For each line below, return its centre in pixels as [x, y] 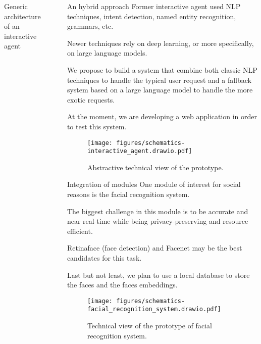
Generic [16, 6]
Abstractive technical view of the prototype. [155, 167]
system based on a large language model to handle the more [160, 90]
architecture [22, 16]
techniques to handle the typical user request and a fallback [159, 80]
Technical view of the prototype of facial [149, 326]
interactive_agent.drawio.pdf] [140, 151]
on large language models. [107, 53]
